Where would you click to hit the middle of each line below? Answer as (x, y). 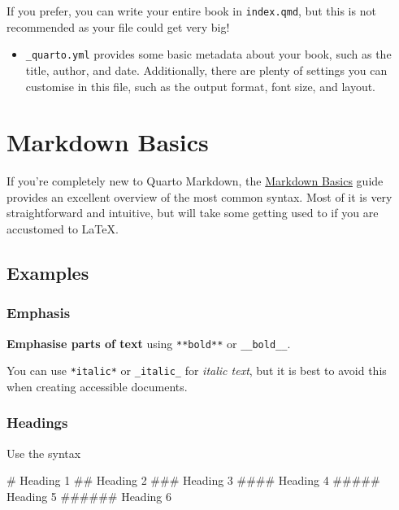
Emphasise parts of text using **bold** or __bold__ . (149, 343)
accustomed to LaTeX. (63, 229)
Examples (48, 272)
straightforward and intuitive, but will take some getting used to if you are (193, 213)
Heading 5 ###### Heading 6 (89, 496)
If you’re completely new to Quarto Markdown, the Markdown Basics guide (195, 181)
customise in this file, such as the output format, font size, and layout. (201, 86)
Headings (37, 423)
